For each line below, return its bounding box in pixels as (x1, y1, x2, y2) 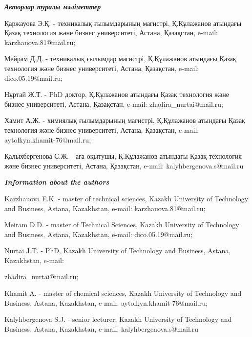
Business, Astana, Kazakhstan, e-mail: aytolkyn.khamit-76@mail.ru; (4, 297, 208, 308)
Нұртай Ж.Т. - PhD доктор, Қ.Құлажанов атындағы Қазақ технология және (4, 89, 229, 99)
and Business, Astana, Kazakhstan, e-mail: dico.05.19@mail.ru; (4, 229, 193, 239)
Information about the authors (4, 177, 109, 187)
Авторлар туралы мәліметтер (4, 1, 101, 11)
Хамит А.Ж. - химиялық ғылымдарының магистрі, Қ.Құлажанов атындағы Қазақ (4, 115, 245, 125)
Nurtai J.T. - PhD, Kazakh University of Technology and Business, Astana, (4, 245, 231, 256)
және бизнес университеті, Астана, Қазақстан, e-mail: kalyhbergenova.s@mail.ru (4, 160, 244, 170)
